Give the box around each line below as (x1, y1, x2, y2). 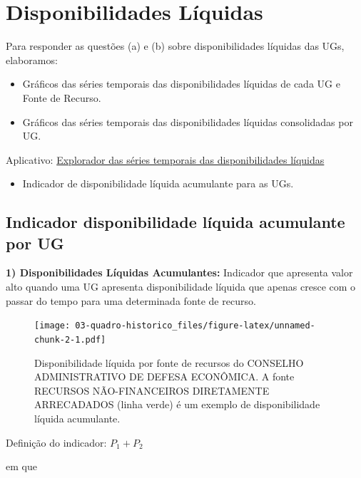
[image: (34, 321, 71, 331)
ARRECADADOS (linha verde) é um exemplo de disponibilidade (34, 397, 320, 412)
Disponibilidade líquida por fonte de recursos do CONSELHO (34, 355, 304, 370)
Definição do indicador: (6, 435, 107, 450)
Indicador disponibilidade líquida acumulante (6, 211, 345, 233)
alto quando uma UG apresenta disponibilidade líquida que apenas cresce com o (6, 279, 356, 294)
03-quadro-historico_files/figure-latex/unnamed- (75, 321, 315, 331)
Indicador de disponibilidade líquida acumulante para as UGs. (22, 176, 294, 191)
